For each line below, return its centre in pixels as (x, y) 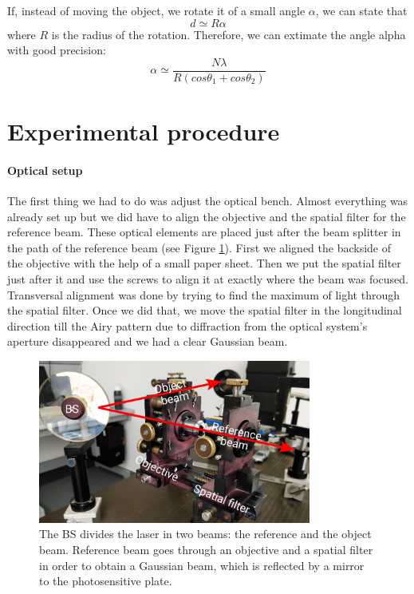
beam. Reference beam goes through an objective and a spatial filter (206, 550)
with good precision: (57, 50)
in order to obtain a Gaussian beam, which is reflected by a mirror (202, 565)
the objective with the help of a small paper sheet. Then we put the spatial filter (204, 263)
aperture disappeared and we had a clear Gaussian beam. (148, 341)
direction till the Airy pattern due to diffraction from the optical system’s (187, 325)
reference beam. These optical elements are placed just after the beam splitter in (204, 232)
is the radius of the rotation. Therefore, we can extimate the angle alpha (229, 34)
